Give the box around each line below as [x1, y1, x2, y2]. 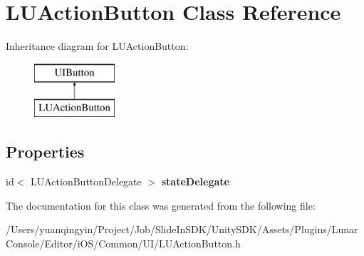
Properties [6, 140, 85, 163]
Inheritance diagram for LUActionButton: [6, 39, 189, 53]
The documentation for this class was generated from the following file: [6, 198, 316, 213]
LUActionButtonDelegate [31, 174, 142, 189]
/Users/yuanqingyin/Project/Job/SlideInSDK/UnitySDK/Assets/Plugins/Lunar [6, 222, 358, 237]
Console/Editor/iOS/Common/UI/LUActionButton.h [6, 235, 241, 250]
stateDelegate [161, 174, 229, 189]
